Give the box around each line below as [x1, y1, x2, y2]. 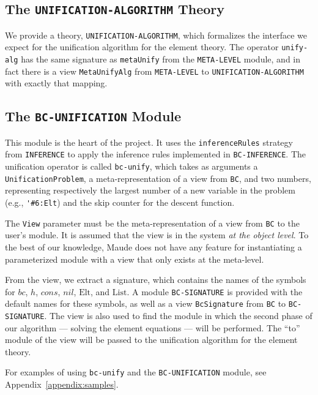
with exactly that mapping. [5, 77, 108, 89]
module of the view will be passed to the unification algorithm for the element [5, 333, 298, 346]
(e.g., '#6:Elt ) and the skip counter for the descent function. [5, 196, 235, 208]
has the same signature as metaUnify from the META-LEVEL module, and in [21, 53, 301, 66]
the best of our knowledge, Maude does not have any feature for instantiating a [5, 240, 302, 253]
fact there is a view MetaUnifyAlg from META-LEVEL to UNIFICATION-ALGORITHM [5, 64, 304, 77]
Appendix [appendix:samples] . [5, 378, 119, 391]
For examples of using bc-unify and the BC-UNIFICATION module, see [5, 366, 267, 378]
